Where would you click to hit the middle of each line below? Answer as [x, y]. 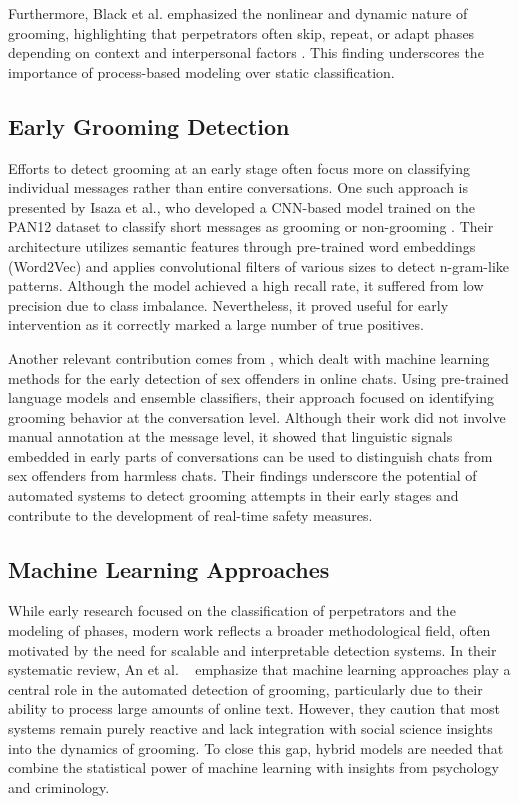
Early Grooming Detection [149, 125]
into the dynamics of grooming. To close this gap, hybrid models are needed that [256, 747]
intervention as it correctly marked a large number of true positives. [216, 324]
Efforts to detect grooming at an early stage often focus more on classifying [239, 167]
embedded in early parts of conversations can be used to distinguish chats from [250, 455]
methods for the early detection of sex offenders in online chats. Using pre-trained [258, 377]
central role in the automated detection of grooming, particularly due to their [245, 688]
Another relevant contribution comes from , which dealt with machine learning [249, 357]
